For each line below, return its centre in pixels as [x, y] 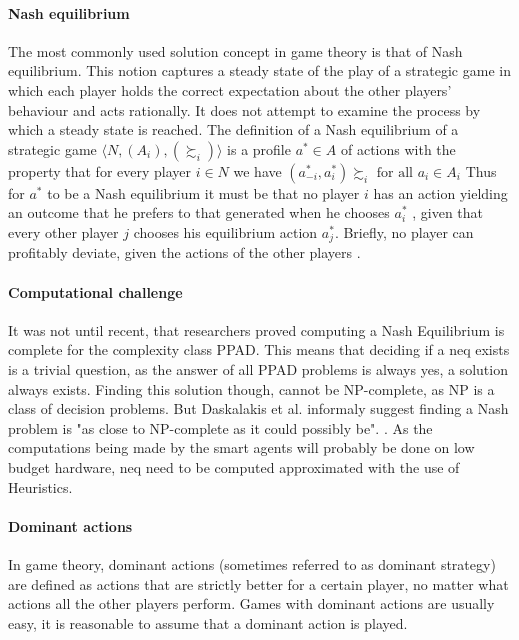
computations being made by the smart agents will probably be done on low [241, 447]
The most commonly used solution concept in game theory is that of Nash [235, 50]
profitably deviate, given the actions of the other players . [184, 252]
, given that [448, 212]
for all [394, 172]
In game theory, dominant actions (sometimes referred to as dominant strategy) [252, 563]
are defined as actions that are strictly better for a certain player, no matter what [258, 583]
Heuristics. [40, 486]
